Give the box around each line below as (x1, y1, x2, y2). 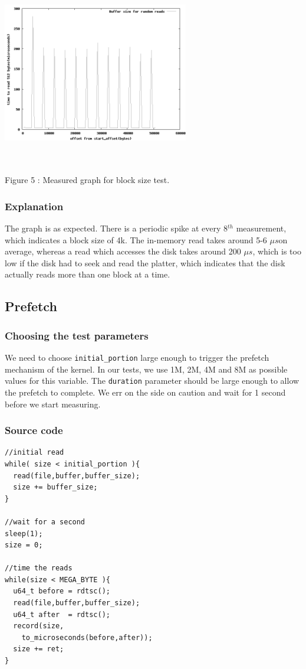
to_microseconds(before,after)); (21, 633, 153, 642)
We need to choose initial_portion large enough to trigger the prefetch (5, 351, 269, 364)
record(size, (13, 622, 64, 631)
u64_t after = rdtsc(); (13, 610, 110, 619)
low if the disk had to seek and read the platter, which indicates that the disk (5, 256, 285, 269)
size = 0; (5, 541, 43, 550)
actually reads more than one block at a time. (5, 268, 170, 280)
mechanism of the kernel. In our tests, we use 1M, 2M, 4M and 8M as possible (5, 363, 288, 375)
